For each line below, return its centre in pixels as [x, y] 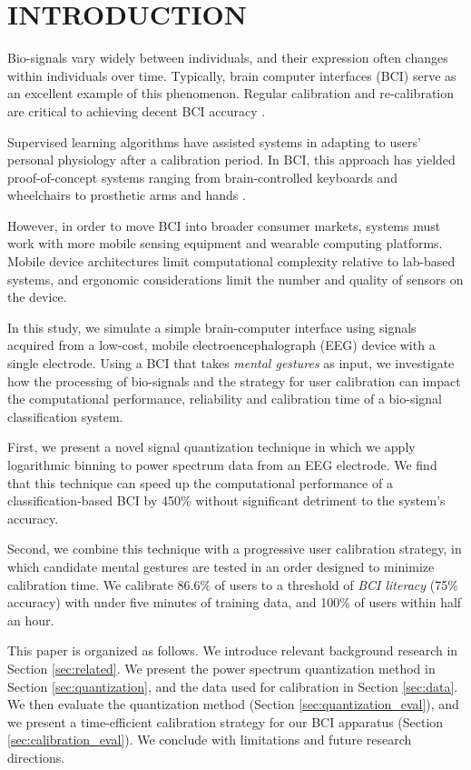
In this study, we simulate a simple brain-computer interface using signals [212, 327]
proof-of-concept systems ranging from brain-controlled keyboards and [202, 177]
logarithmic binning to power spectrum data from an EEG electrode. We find [222, 465]
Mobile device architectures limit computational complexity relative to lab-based [231, 261]
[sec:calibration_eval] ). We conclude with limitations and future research [210, 740]
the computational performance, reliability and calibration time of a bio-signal [225, 399]
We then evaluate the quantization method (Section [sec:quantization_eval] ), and [233, 704]
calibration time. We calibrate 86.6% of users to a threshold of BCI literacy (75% [233, 584]
